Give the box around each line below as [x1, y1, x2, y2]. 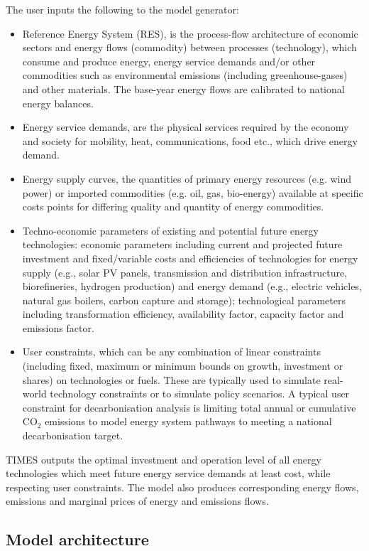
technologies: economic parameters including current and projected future [22, 237, 343, 252]
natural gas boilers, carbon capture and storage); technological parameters [22, 292, 346, 307]
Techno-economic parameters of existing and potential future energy [22, 223, 319, 237]
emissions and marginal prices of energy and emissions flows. [6, 493, 269, 508]
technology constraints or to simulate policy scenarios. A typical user [50, 386, 350, 401]
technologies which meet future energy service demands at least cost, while [6, 466, 331, 481]
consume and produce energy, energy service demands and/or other [22, 53, 316, 68]
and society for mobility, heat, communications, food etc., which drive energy [22, 133, 358, 148]
